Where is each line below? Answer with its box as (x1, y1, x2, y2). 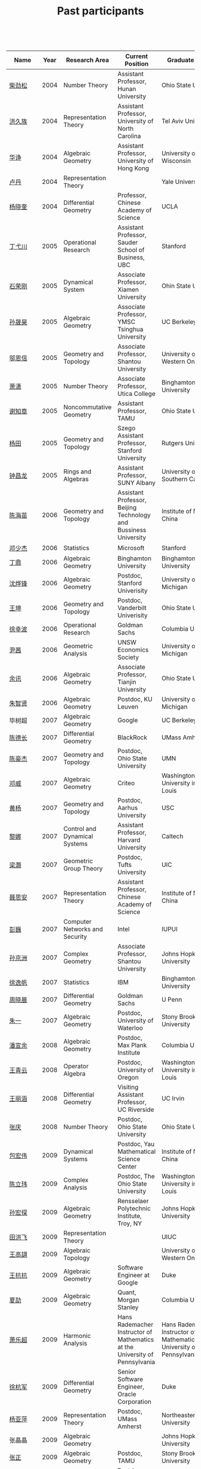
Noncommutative (63, 403, 112, 412)
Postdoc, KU (117, 695, 153, 703)
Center (117, 1162, 137, 1171)
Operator (63, 1062, 89, 1071)
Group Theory (63, 865, 103, 873)
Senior (117, 1368, 136, 1376)
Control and (63, 825, 97, 833)
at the (117, 1343, 134, 1352)
